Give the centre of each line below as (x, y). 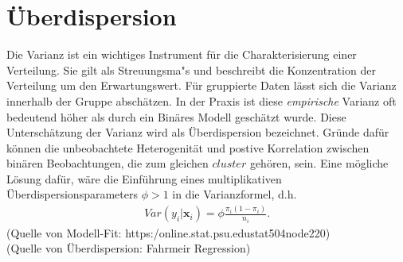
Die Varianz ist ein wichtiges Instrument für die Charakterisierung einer (182, 54)
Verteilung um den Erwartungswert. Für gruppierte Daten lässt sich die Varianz (201, 85)
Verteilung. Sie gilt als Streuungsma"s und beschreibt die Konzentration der (191, 69)
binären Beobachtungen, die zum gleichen (108, 163)
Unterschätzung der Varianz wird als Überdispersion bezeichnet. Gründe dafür (198, 132)
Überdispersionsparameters (72, 194)
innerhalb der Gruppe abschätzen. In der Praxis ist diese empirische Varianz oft (201, 100)
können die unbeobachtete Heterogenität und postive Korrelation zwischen (188, 147)
